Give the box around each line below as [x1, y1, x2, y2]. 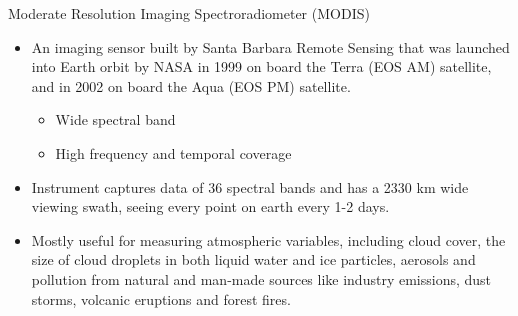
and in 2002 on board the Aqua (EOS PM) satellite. [31, 75, 351, 96]
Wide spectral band [55, 109, 176, 130]
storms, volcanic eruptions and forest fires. [31, 288, 291, 309]
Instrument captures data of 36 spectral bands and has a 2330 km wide [31, 176, 469, 197]
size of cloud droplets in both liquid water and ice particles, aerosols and [31, 249, 476, 270]
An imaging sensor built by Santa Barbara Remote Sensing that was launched [31, 36, 510, 57]
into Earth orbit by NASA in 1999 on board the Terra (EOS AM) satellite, [31, 56, 492, 77]
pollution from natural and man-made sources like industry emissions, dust [31, 268, 492, 289]
